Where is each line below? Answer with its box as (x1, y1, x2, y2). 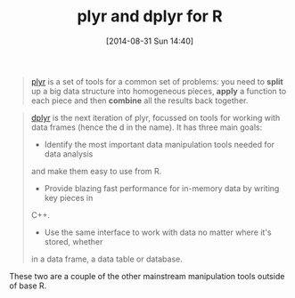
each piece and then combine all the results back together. (30, 95, 249, 106)
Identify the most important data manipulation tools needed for (44, 139, 275, 149)
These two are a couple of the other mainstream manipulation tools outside (9, 270, 285, 281)
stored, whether (44, 236, 103, 246)
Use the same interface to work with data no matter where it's (44, 227, 272, 238)
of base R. (9, 280, 47, 291)
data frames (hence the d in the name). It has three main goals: (30, 122, 263, 133)
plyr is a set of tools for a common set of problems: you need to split (30, 76, 283, 86)
